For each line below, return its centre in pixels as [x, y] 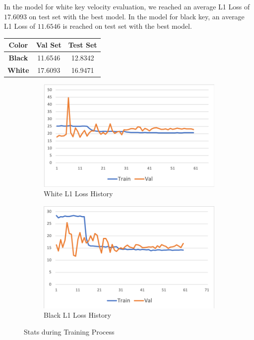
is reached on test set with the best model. [127, 26]
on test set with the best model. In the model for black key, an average [137, 16]
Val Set [49, 45]
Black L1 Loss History [77, 315]
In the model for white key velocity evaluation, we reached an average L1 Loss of [127, 6]
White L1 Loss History [78, 194]
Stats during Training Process [69, 331]
